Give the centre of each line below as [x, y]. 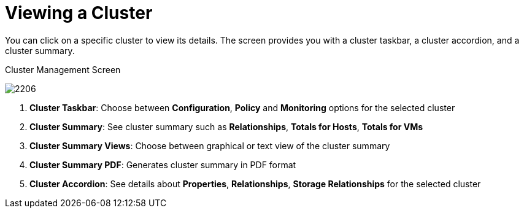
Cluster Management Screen [63, 69]
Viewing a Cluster [79, 13]
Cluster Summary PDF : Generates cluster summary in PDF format [163, 165]
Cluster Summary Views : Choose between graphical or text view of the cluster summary [210, 145]
